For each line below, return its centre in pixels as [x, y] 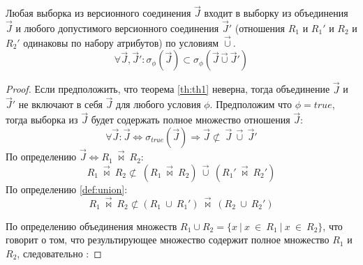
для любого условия [158, 104]
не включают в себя [60, 104]
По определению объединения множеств [91, 226]
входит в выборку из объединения [276, 13]
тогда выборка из [42, 120]
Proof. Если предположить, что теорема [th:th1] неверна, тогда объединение [168, 89]
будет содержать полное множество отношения [191, 120]
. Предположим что [251, 104]
